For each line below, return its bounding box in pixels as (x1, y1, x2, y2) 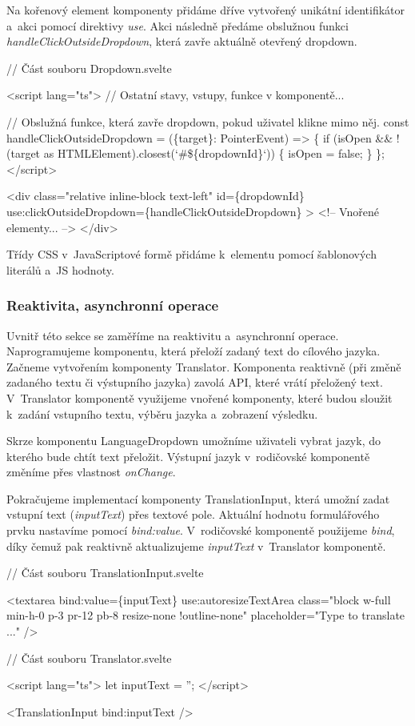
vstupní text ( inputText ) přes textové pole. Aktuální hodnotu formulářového (6, 506, 380, 523)
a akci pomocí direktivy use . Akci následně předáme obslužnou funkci (6, 17, 349, 34)
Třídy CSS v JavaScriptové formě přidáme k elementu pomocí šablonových (6, 246, 377, 263)
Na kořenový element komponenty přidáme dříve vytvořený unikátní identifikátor (6, 2, 405, 18)
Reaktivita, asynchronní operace (6, 295, 219, 315)
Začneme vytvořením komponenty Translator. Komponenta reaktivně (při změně (6, 358, 401, 375)
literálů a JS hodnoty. (6, 261, 114, 278)
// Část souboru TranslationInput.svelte (6, 564, 204, 581)
